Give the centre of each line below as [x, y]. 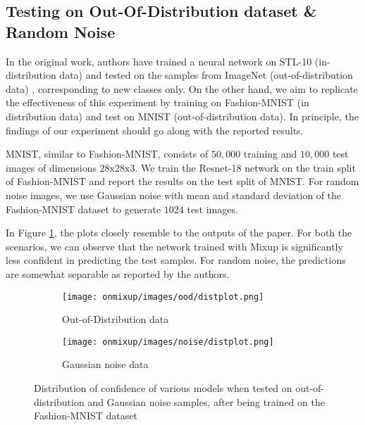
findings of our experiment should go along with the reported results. [155, 130]
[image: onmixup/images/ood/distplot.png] [163, 297]
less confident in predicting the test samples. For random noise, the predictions [176, 260]
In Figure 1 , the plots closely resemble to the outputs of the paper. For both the [179, 233]
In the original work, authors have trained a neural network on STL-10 [159, 61]
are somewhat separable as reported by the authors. [118, 273]
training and [270, 154]
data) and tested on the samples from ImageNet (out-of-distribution [206, 75]
